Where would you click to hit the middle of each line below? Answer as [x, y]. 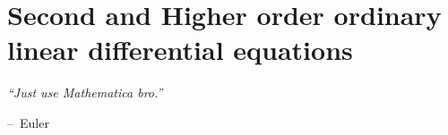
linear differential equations [180, 50]
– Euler [28, 122]
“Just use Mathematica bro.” [85, 93]
